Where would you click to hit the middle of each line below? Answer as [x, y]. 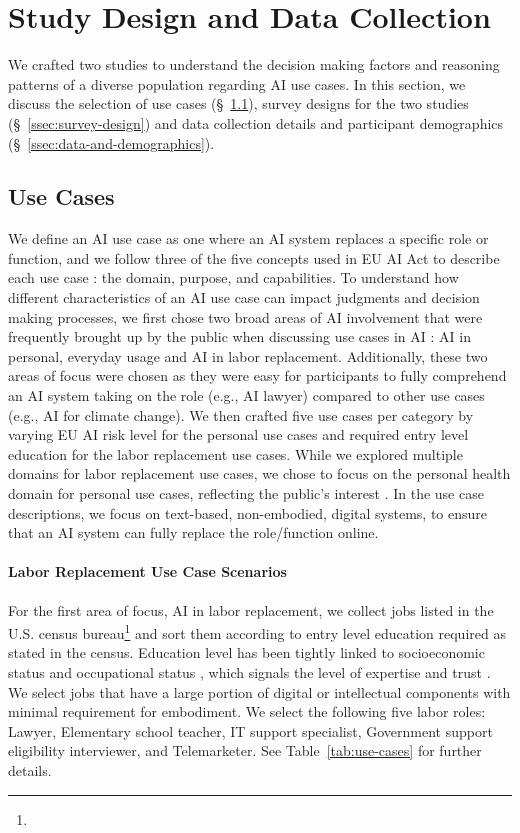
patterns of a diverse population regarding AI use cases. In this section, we [237, 83]
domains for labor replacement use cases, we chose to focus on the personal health [259, 473]
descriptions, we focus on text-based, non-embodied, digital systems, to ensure [248, 512]
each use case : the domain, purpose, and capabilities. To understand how [233, 277]
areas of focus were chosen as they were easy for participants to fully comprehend [257, 375]
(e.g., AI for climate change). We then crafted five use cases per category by [241, 414]
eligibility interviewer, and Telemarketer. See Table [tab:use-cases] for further [245, 750]
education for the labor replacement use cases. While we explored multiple [235, 453]
